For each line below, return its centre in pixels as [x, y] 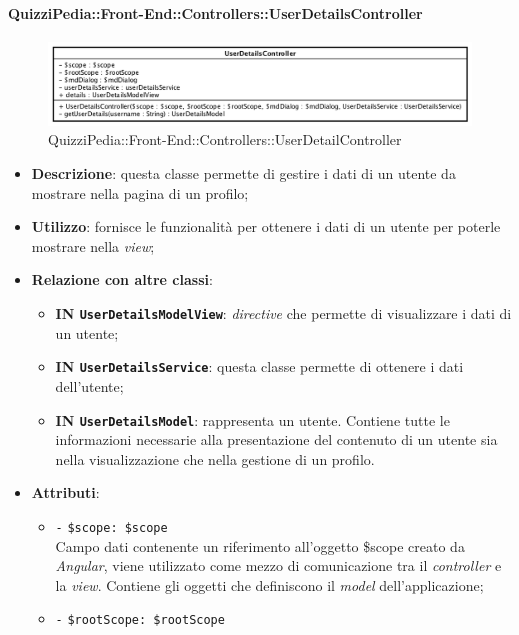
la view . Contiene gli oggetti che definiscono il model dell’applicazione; [269, 584]
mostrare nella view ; [93, 245]
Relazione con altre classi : [122, 279]
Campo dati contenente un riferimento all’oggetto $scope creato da [260, 545]
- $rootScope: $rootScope [140, 620]
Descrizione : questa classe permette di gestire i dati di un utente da [243, 173]
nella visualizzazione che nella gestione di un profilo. [215, 458]
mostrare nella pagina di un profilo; [140, 192]
